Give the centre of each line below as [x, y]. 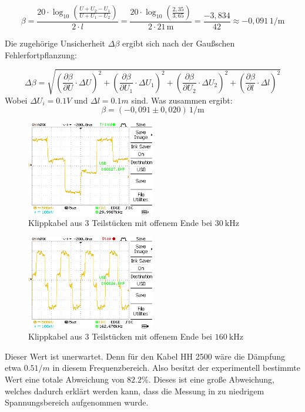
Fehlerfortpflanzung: [41, 54]
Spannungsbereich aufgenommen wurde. [77, 402]
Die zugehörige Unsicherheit [55, 43]
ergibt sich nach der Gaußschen [179, 43]
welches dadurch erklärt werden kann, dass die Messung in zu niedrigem [135, 391]
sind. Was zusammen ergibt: [182, 100]
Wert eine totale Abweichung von [65, 379]
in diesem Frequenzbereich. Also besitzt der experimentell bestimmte [176, 368]
